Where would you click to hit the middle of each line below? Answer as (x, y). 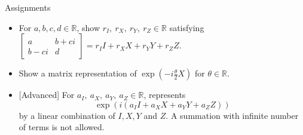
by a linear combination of (67, 115)
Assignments (28, 7)
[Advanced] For (47, 95)
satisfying (187, 27)
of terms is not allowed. (62, 127)
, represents (165, 95)
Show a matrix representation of (78, 73)
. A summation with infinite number (232, 115)
